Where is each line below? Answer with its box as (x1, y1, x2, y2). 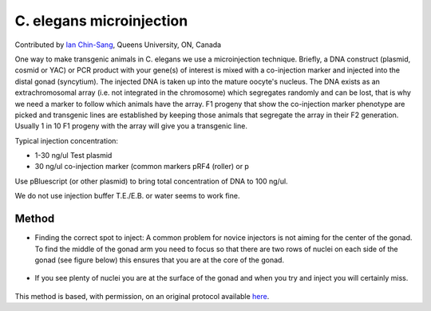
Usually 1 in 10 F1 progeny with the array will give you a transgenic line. (14, 121, 247, 131)
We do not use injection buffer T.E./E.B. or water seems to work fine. (14, 191, 240, 201)
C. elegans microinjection (14, 12, 188, 30)
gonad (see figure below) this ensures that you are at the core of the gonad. (34, 255, 285, 265)
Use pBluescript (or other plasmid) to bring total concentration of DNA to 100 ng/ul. (14, 176, 288, 186)
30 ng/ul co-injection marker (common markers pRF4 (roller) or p (34, 162, 249, 171)
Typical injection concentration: (14, 136, 119, 145)
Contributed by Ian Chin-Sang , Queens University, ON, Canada (14, 40, 222, 49)
